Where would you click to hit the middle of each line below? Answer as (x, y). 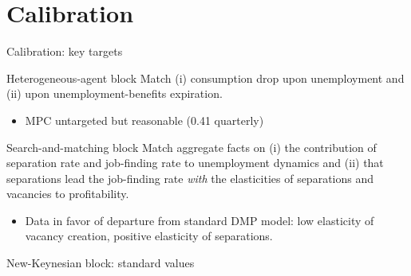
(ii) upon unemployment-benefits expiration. (115, 93)
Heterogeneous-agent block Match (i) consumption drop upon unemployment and (205, 78)
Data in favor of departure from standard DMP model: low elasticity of (200, 220)
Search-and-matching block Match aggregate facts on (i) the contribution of (192, 147)
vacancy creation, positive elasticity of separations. (149, 236)
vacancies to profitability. (68, 194)
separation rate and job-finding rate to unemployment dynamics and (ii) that (195, 163)
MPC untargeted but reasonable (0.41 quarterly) (144, 120)
